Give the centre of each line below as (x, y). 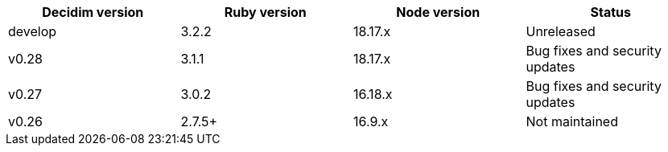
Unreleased (561, 31)
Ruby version (265, 12)
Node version (438, 12)
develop (33, 31)
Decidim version (93, 12)
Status (610, 12)
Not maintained (572, 121)
